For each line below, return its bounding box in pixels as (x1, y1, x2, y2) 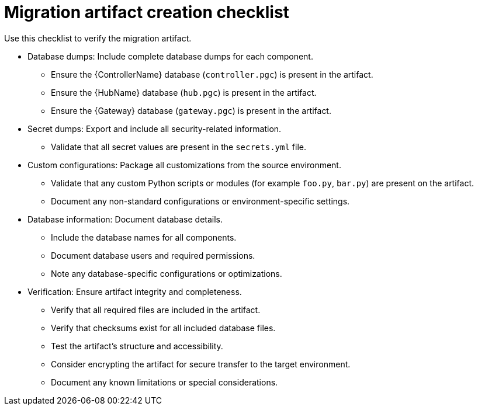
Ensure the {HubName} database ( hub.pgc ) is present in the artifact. (51, 87, 317, 98)
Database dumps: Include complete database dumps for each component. (27, 51, 313, 61)
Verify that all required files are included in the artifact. (51, 304, 261, 315)
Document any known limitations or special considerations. (51, 377, 278, 387)
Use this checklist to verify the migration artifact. (4, 33, 192, 43)
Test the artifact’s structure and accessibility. (51, 340, 223, 351)
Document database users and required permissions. (51, 250, 255, 260)
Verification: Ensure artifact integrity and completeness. (27, 286, 242, 297)
